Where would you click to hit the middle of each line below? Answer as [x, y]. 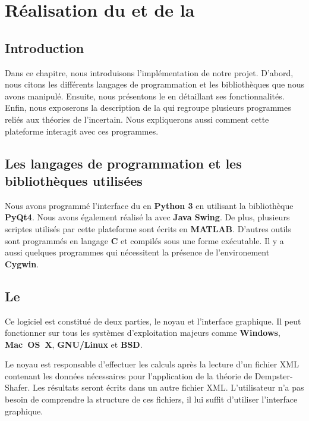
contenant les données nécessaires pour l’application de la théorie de [129, 375]
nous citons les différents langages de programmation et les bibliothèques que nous [154, 84]
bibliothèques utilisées [74, 180]
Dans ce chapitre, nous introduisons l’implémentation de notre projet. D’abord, [149, 72]
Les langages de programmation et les [123, 163]
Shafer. [18, 387]
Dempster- [274, 375]
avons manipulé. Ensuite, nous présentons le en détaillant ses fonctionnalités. [145, 96]
